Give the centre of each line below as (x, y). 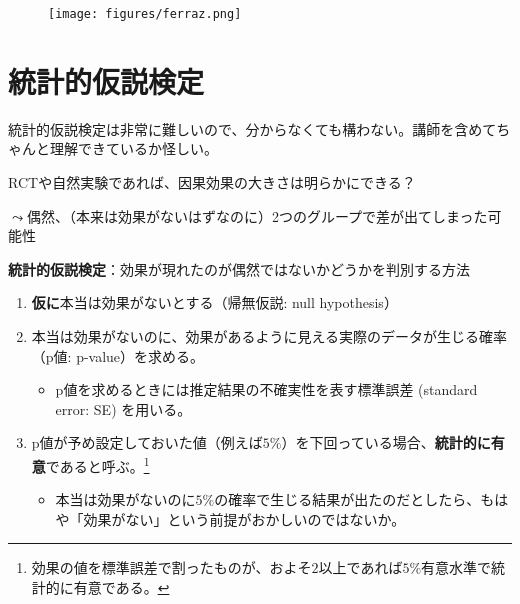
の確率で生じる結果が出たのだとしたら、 (347, 499)
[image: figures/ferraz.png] (145, 14)
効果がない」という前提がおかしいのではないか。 (244, 518)
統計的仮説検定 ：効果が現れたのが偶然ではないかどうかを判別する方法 (239, 268)
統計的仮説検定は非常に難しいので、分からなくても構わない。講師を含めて (252, 128)
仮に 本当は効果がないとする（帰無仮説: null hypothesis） (214, 302)
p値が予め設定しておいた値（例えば (147, 442)
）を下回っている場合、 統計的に (386, 442)
